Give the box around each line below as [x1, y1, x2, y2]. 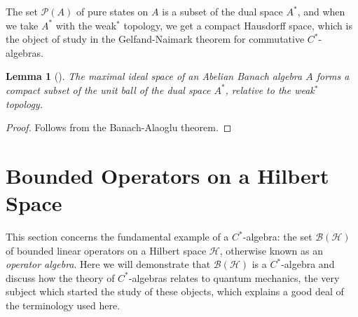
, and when [297, 4, 345, 18]
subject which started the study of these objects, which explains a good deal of [6, 284, 344, 299]
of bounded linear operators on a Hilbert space [6, 243, 207, 257]
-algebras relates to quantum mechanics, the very [128, 270, 340, 285]
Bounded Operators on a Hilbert [6, 161, 329, 189]
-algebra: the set [242, 229, 312, 244]
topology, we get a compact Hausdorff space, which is [123, 18, 352, 32]
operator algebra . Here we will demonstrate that [6, 257, 211, 271]
